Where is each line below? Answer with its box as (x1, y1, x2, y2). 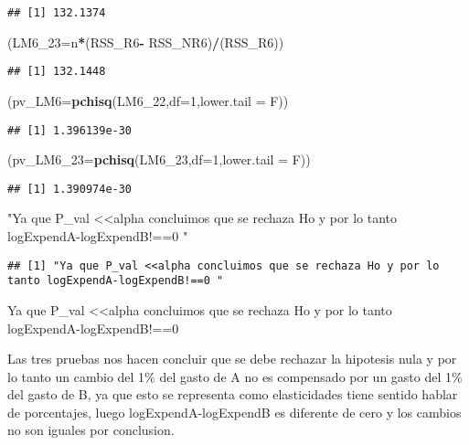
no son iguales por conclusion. (7, 420, 175, 440)
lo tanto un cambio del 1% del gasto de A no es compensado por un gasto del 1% (7, 366, 463, 386)
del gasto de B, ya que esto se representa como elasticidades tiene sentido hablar (7, 385, 458, 404)
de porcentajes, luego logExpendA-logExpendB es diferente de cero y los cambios (7, 402, 462, 421)
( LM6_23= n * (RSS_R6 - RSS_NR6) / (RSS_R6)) (7, 32, 284, 51)
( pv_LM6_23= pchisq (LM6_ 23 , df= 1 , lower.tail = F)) (7, 150, 311, 169)
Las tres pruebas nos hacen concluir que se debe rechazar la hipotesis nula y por (7, 349, 457, 368)
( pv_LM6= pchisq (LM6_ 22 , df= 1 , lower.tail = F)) (7, 90, 289, 110)
